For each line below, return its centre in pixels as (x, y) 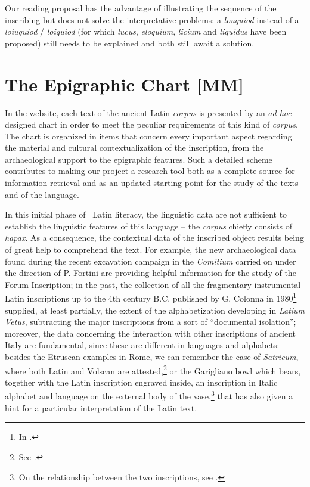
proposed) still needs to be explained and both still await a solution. (130, 43)
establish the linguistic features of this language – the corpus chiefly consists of (149, 226)
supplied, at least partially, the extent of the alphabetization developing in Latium (155, 310)
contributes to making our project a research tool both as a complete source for (150, 171)
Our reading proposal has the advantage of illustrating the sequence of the (141, 8)
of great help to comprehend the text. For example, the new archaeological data (151, 249)
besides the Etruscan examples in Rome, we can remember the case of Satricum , (152, 357)
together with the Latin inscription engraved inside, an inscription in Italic (141, 382)
